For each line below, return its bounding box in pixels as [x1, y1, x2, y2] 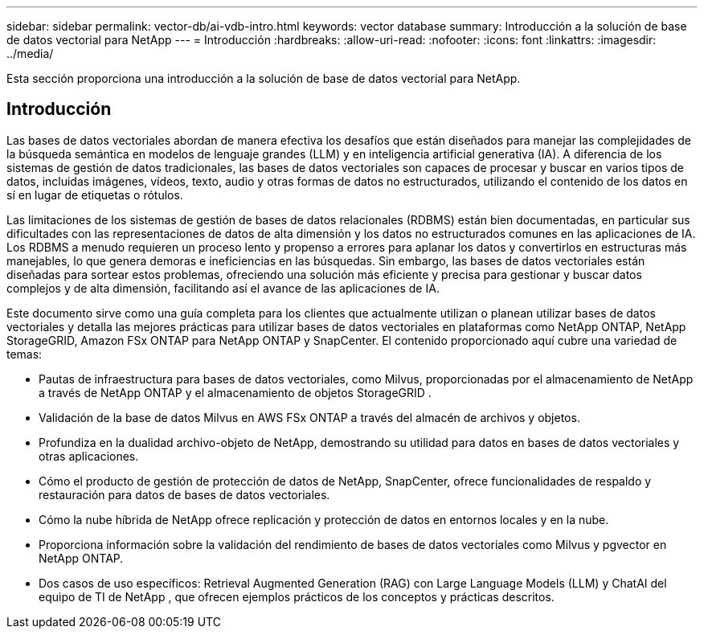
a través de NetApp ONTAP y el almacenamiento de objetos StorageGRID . [39, 385, 432, 399]
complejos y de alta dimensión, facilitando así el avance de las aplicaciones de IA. [6, 281, 440, 295]
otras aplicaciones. [39, 449, 139, 463]
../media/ [6, 47, 54, 60]
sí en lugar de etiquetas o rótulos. [6, 187, 183, 202]
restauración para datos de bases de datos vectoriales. [39, 487, 330, 502]
